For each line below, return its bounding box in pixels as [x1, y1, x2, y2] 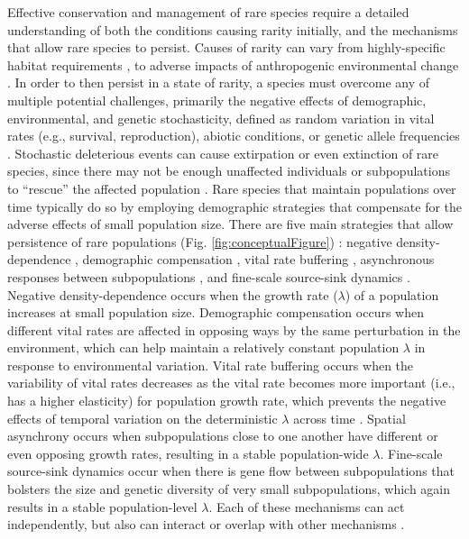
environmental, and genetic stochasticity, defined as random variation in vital [7, 108, 435, 127]
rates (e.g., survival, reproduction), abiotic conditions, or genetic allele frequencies [7, 126, 460, 145]
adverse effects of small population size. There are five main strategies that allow [7, 215, 454, 233]
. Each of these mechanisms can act [208, 497, 405, 516]
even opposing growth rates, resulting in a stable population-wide [7, 443, 369, 462]
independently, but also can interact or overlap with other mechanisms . [7, 515, 405, 534]
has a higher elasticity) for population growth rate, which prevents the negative [7, 391, 446, 410]
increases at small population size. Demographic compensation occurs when [7, 303, 424, 322]
